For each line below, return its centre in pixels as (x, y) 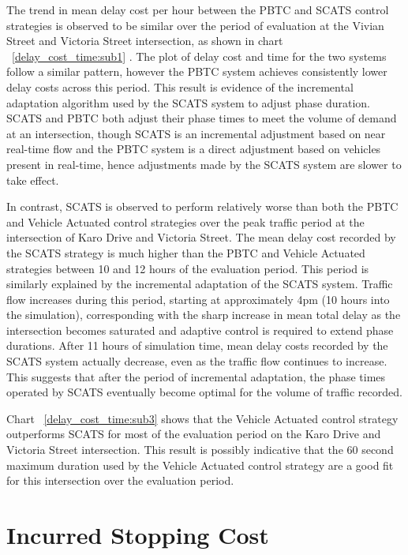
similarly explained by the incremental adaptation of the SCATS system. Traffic (200, 284)
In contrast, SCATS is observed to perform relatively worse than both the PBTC (202, 206)
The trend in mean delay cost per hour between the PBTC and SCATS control (198, 9)
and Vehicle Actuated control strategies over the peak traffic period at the (185, 221)
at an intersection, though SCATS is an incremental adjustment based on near (196, 133)
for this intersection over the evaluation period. (120, 480)
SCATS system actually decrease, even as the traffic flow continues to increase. (197, 361)
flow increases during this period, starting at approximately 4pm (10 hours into (198, 299)
